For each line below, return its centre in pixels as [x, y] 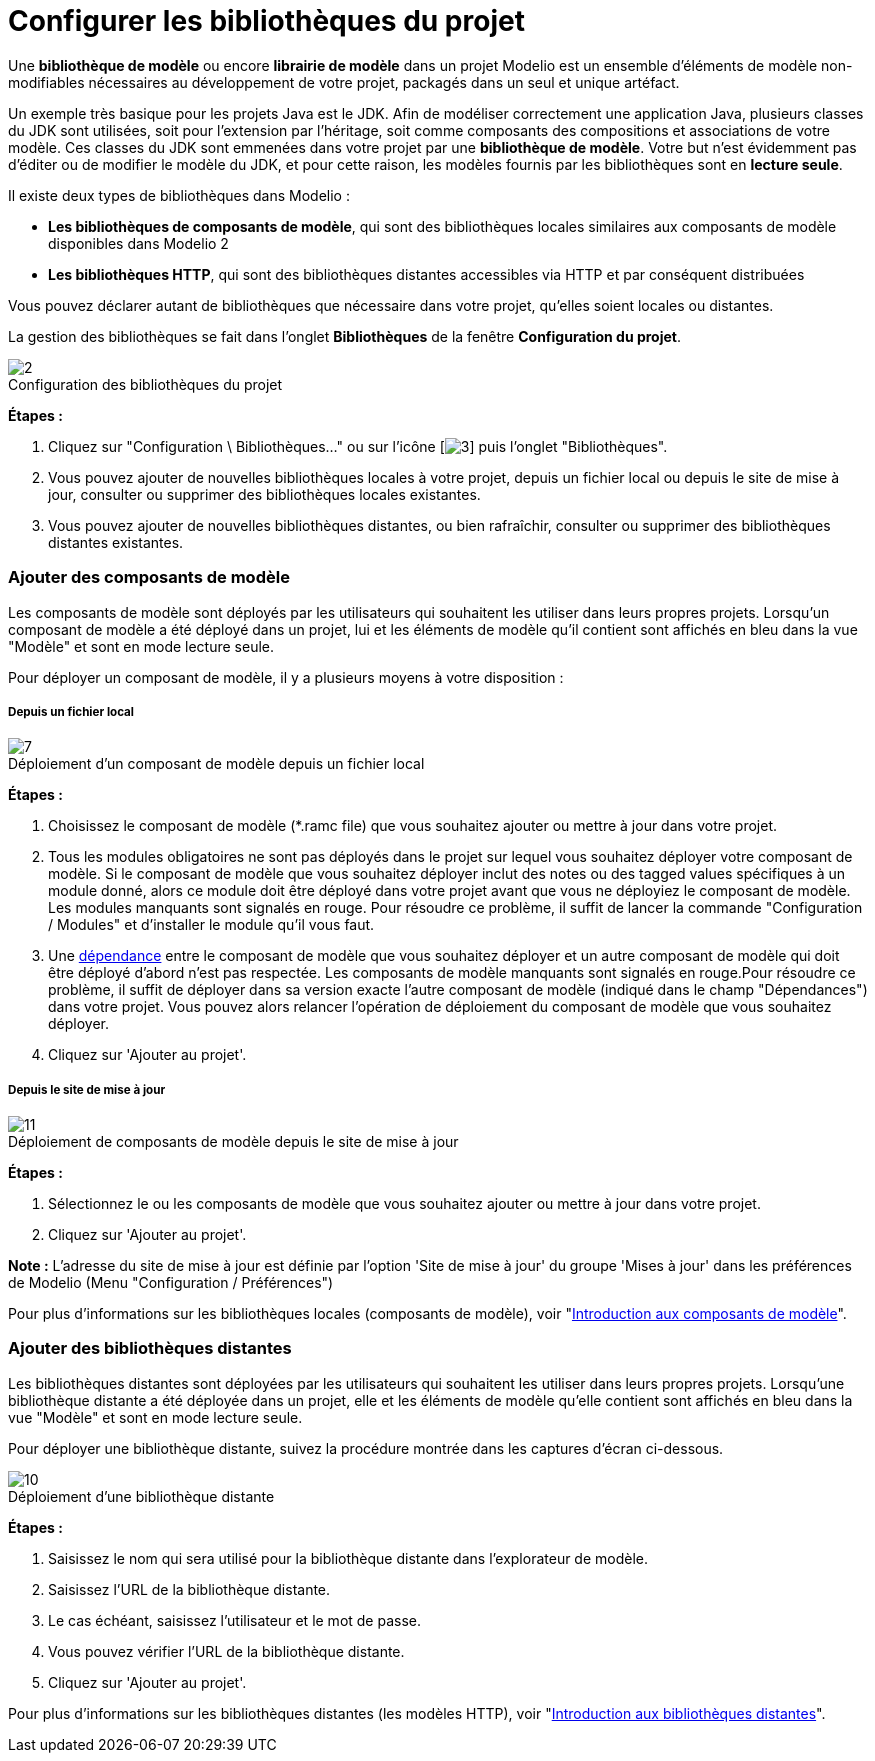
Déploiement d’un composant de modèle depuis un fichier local [216, 764]
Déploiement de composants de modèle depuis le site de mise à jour [233, 1142]
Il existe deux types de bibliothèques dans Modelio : [179, 195]
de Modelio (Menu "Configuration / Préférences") [171, 1283]
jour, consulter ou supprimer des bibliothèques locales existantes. [264, 494]
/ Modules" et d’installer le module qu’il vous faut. [211, 925]
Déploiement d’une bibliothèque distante [141, 1496]
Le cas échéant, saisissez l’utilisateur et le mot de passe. [235, 1620]
